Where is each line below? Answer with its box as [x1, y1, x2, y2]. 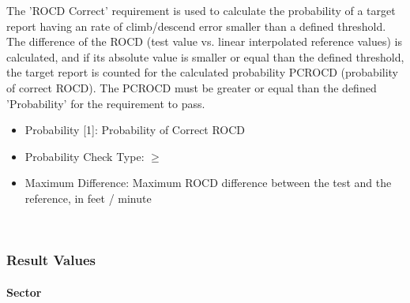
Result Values [6, 250, 96, 270]
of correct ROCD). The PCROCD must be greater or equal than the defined [6, 79, 377, 95]
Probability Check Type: [24, 148, 145, 164]
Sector [6, 283, 42, 300]
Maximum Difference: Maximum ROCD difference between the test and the [24, 174, 392, 191]
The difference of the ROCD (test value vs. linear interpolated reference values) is [6, 33, 402, 50]
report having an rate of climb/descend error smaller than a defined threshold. [6, 17, 386, 34]
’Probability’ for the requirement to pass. [6, 95, 205, 111]
